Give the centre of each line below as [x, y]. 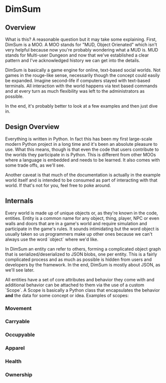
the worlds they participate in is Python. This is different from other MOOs [81, 154]
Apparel [15, 348]
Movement [19, 308]
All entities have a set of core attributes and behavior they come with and [80, 279]
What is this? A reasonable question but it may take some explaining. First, [81, 39]
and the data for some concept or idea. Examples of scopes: [67, 295]
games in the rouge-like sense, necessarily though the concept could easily [83, 75]
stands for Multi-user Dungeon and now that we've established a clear [77, 55]
